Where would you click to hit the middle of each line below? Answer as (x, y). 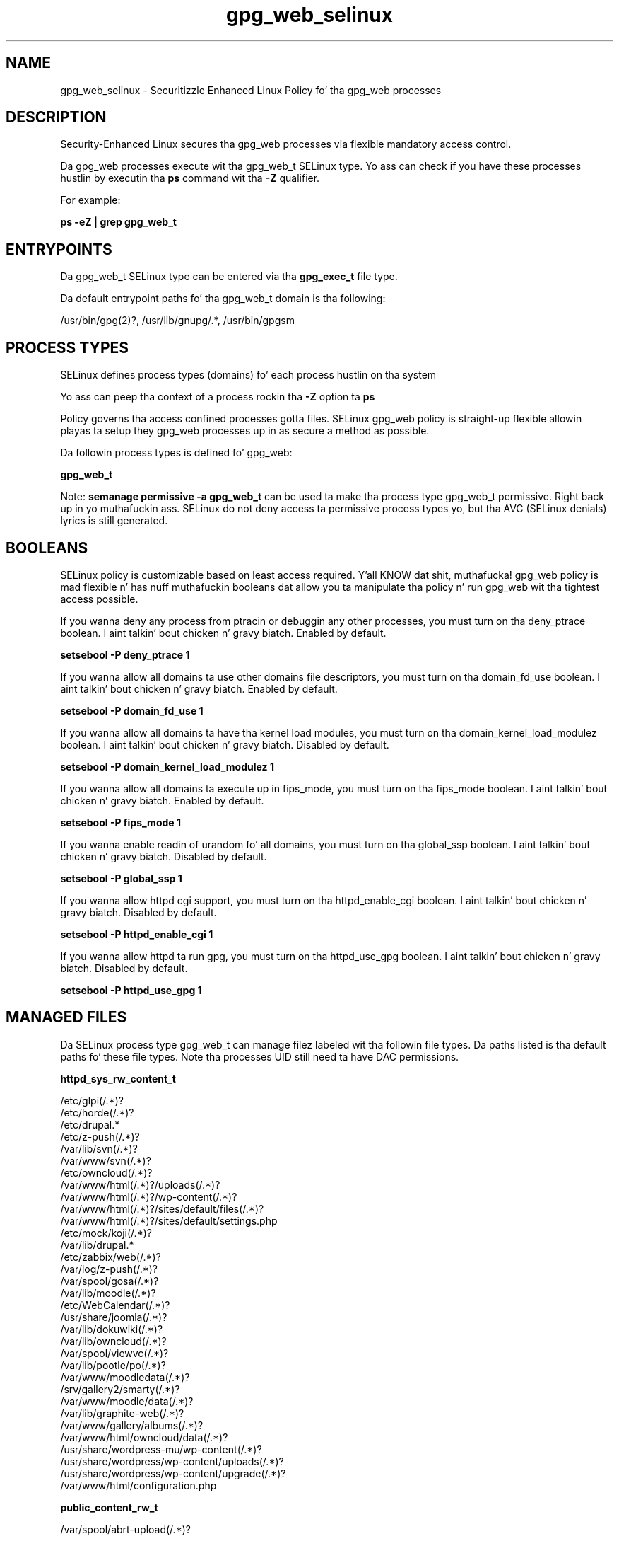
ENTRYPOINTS (59, 249)
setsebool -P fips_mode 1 (120, 822)
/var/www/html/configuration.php (138, 1485)
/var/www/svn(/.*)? (106, 1160)
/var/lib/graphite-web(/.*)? (122, 1413)
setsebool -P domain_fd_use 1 (132, 710)
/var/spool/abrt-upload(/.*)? (125, 1529)
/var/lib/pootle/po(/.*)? (113, 1365)
